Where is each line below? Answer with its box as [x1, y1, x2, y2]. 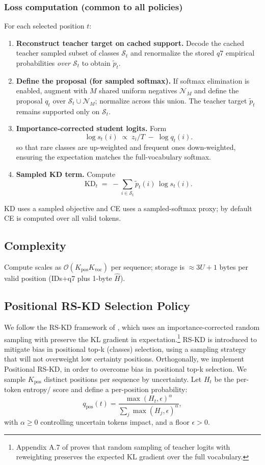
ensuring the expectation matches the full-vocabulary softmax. [16, 151, 211, 162]
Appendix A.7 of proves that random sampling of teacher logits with [16, 441, 230, 452]
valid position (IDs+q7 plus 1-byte [4, 273, 112, 283]
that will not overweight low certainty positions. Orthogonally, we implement [4, 353, 244, 364]
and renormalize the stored [130, 47, 215, 58]
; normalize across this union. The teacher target [95, 95, 247, 106]
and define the [194, 85, 239, 96]
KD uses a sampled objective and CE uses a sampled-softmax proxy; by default [4, 202, 252, 213]
